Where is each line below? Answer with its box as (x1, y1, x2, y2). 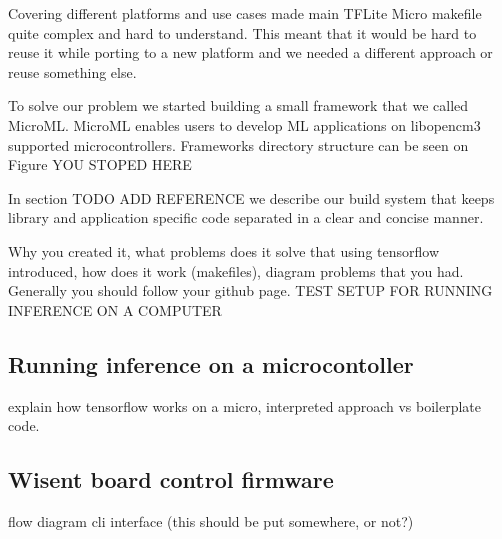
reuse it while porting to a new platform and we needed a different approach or (8, 42, 493, 63)
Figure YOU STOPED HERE (8, 154, 192, 175)
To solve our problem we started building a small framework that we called (8, 95, 469, 116)
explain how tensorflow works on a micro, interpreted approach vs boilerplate (8, 395, 482, 416)
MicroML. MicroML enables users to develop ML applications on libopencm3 (8, 114, 481, 135)
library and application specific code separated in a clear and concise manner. (8, 207, 484, 228)
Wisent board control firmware (8, 464, 334, 495)
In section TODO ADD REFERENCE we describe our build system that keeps (8, 187, 495, 208)
